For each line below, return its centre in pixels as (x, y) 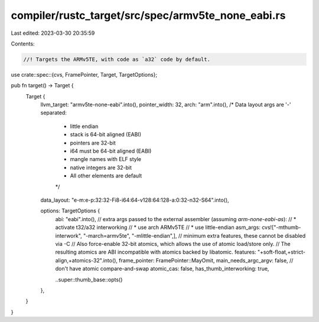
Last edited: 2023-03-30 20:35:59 (53, 33)
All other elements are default (106, 176)
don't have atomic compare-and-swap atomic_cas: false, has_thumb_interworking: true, (162, 269)
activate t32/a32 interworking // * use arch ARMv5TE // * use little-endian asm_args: (158, 228)
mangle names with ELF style (106, 159)
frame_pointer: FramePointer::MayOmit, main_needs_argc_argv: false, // (206, 260)
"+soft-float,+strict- (281, 252)
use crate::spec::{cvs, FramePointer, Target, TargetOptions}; (84, 74)
